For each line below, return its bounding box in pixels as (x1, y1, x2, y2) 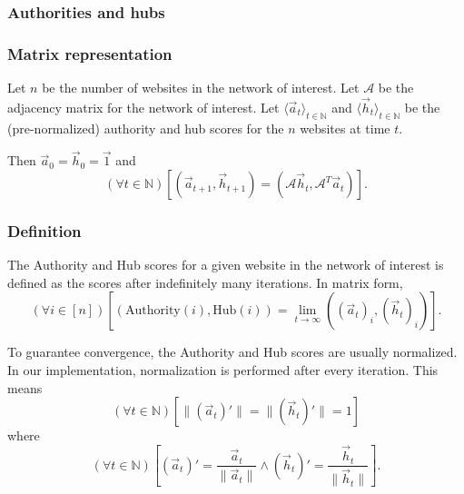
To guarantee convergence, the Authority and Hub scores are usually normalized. (7, 342, 458, 361)
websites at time (300, 118, 390, 137)
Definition (7, 220, 82, 242)
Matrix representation (7, 42, 173, 64)
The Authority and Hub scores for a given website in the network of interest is (7, 255, 444, 274)
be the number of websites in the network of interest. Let (42, 78, 360, 97)
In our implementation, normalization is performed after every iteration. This (7, 361, 439, 380)
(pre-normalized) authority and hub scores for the (7, 118, 284, 137)
